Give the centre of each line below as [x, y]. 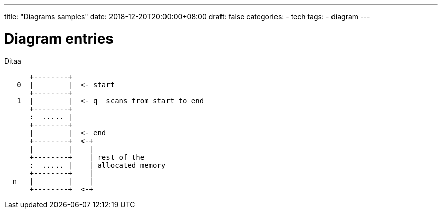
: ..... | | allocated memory [98, 165]
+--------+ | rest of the [87, 157]
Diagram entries [59, 39]
